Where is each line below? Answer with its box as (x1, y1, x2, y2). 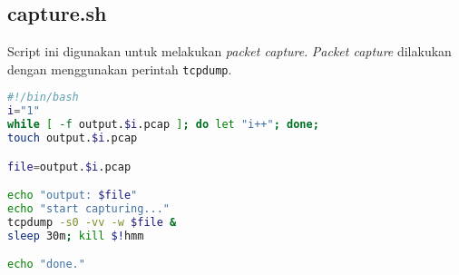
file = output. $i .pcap (7, 160, 132, 173)
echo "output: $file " (7, 189, 138, 202)
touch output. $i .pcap (7, 132, 138, 145)
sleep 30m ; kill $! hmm (7, 229, 144, 242)
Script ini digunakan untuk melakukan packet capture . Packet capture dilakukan (7, 42, 452, 61)
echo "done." (7, 258, 85, 271)
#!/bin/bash (7, 91, 79, 104)
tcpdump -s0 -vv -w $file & (7, 215, 177, 229)
